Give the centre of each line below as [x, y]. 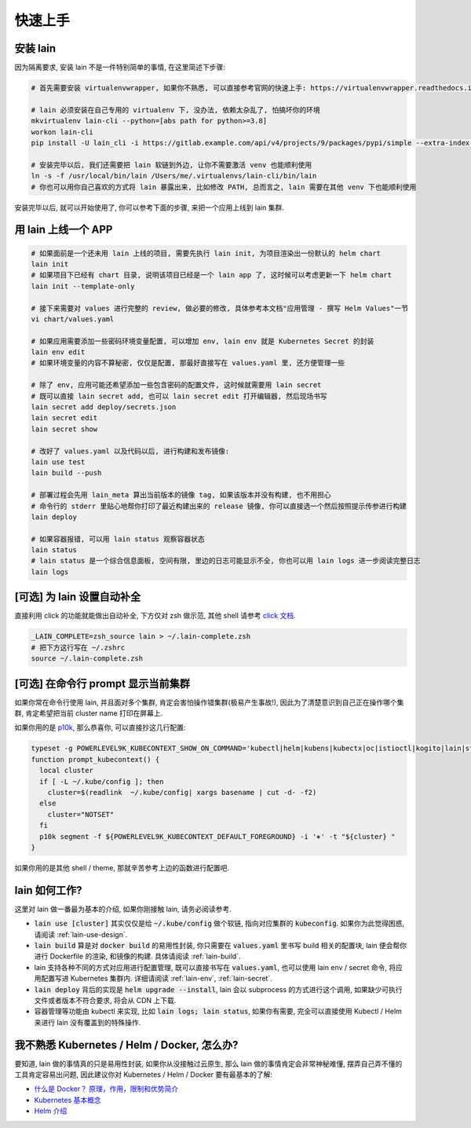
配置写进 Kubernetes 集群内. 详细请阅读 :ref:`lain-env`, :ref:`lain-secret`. [156, 979]
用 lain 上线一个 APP [64, 230]
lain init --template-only [83, 286]
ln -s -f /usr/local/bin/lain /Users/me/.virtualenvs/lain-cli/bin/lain [174, 176]
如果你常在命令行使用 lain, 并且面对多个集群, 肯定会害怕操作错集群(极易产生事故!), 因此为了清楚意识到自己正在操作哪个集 [209, 702]
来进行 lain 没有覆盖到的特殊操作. [88, 1022]
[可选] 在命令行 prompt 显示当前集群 [102, 683]
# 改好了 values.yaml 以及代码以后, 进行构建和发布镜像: [130, 451]
